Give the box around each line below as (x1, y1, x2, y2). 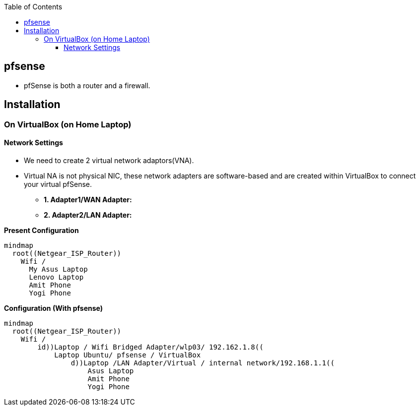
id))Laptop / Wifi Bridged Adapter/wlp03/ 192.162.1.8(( (37, 343, 264, 351)
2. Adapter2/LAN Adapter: (44, 210, 132, 219)
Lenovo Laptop (29, 273, 84, 281)
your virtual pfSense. (24, 179, 92, 188)
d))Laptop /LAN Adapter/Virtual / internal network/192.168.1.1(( (70, 358, 335, 367)
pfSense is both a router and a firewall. (24, 81, 150, 90)
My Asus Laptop (29, 265, 88, 273)
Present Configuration (4, 226, 79, 234)
